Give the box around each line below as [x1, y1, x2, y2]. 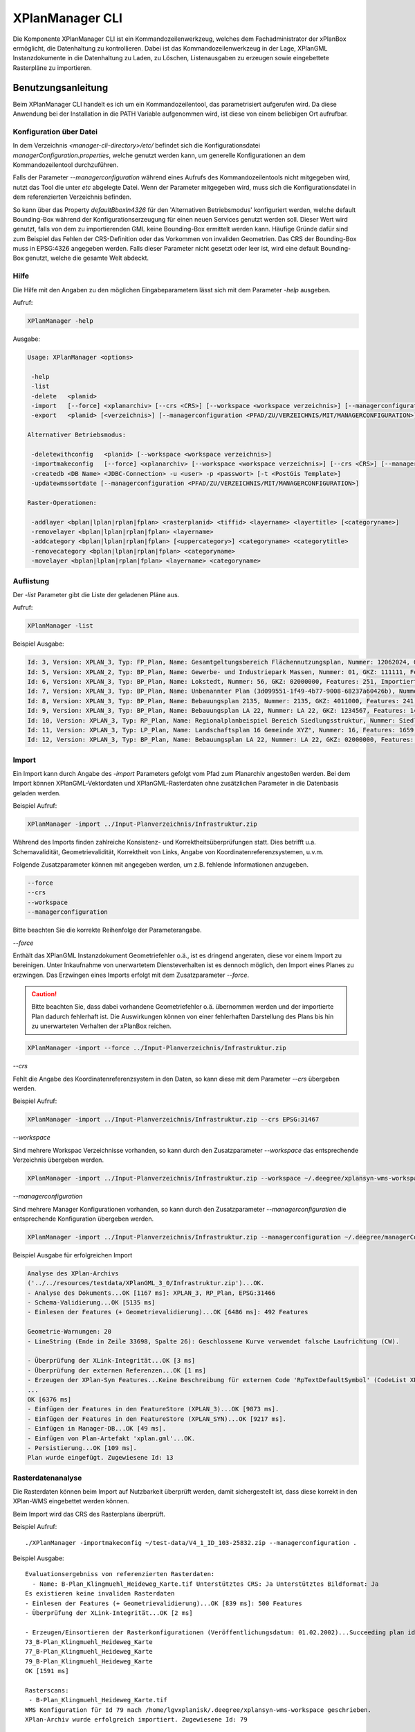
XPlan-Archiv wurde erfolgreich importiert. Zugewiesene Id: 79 [25, 1715, 248, 1724]
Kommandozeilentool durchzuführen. [12, 160, 119, 169]
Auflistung [12, 576, 50, 585]
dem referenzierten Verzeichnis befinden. [12, 193, 131, 201]
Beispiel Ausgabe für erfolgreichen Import [12, 1251, 133, 1259]
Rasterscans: [25, 1687, 69, 1695]
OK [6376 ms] [27, 1395, 72, 1403]
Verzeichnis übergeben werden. [12, 1156, 104, 1164]
